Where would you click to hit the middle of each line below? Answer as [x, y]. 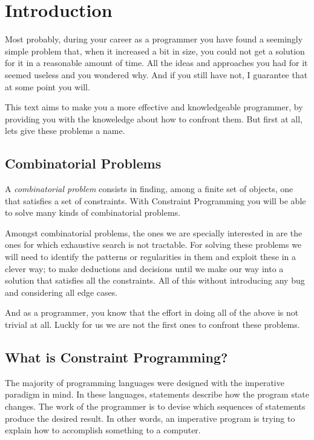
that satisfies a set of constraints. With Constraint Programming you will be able [155, 200]
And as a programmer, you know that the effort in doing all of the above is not [152, 312]
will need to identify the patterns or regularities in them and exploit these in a [151, 257]
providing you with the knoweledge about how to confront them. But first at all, [154, 118]
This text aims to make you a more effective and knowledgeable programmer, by [154, 107]
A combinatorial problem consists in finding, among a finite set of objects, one [149, 189]
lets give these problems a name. [65, 131]
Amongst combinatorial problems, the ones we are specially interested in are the [154, 232]
